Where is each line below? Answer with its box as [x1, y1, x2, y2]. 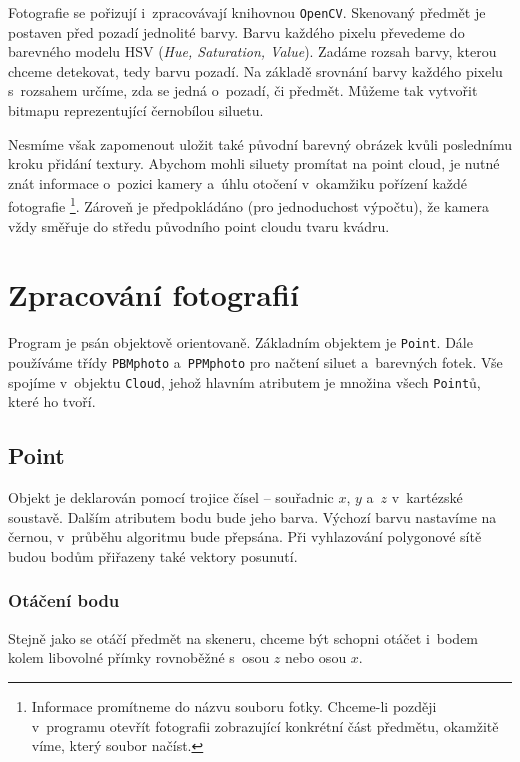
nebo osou [285, 647, 347, 668]
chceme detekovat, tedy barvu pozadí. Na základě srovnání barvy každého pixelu [8, 60, 503, 81]
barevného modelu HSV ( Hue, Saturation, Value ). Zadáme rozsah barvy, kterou [8, 41, 497, 62]
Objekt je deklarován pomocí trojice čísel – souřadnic [8, 487, 334, 508]
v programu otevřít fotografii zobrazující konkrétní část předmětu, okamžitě [31, 715, 499, 736]
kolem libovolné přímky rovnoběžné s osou [8, 647, 270, 668]
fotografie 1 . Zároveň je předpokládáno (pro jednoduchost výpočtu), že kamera [8, 193, 490, 217]
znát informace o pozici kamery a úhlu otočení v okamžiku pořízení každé [8, 172, 468, 193]
